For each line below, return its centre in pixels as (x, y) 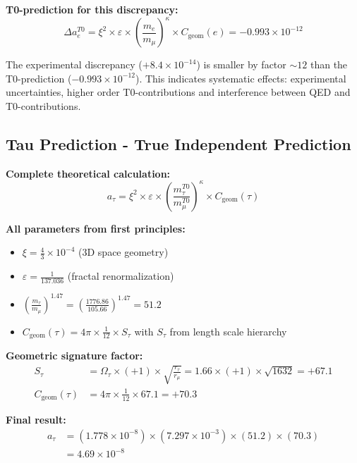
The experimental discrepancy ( (74, 64)
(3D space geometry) (123, 252)
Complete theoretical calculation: (88, 173)
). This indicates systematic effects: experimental (241, 78)
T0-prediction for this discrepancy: (92, 9)
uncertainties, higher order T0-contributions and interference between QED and (178, 92)
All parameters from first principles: (96, 228)
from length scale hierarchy (228, 331)
